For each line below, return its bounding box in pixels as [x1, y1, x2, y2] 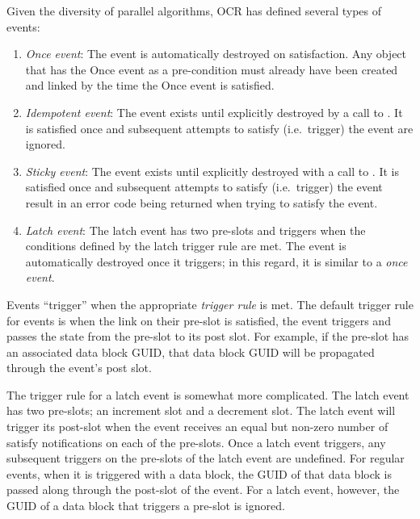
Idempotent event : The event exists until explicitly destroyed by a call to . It [25, 103, 403, 120]
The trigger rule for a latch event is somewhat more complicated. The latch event [6, 386, 409, 403]
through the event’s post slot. [6, 359, 152, 376]
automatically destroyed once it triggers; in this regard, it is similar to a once [25, 253, 408, 270]
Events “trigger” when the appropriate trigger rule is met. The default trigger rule [6, 295, 414, 312]
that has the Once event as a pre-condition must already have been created [25, 61, 398, 77]
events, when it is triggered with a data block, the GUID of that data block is [6, 465, 392, 482]
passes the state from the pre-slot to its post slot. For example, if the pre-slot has [6, 328, 409, 345]
